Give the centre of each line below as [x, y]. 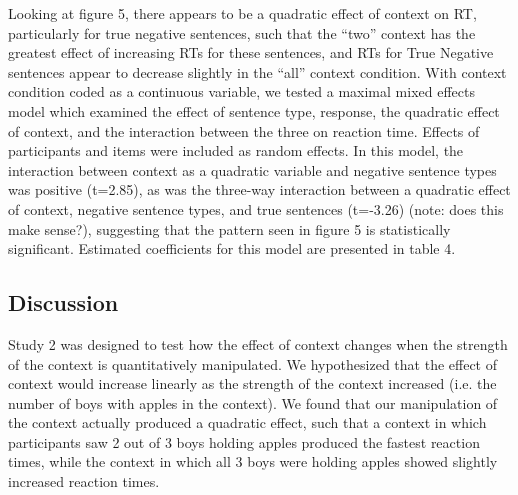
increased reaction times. [84, 481]
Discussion [63, 302]
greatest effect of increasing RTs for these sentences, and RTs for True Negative [251, 52]
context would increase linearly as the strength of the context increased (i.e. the [252, 383]
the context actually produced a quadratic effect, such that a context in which [247, 422]
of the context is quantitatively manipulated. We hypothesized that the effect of [252, 363]
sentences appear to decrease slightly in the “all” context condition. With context [257, 71]
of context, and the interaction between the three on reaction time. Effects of [244, 130]
